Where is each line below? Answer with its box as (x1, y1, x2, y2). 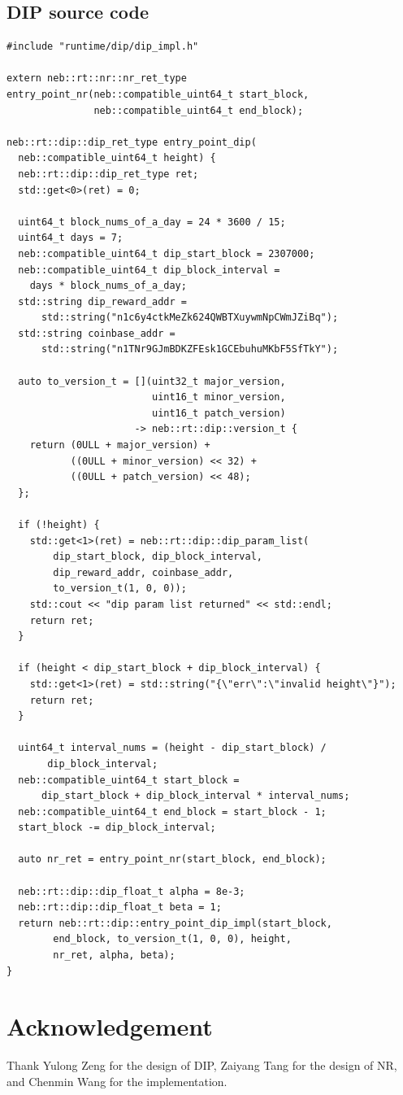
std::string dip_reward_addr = (18, 295, 187, 308)
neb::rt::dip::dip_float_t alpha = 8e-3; (18, 885, 245, 897)
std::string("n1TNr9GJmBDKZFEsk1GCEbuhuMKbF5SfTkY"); (41, 343, 339, 356)
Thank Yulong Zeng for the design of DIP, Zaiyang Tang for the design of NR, (6, 1057, 397, 1074)
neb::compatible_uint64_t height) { (18, 152, 216, 164)
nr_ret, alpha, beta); (53, 949, 175, 962)
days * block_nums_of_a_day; (29, 280, 187, 292)
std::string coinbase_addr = (18, 327, 175, 339)
